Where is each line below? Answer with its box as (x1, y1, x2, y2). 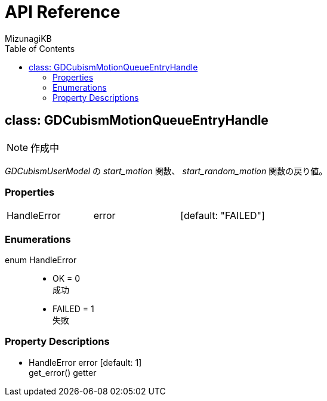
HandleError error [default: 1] (29, 357, 142, 368)
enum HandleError (5, 255, 77, 266)
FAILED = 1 (53, 304, 94, 314)
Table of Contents (5, 43, 75, 54)
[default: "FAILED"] (180, 209, 265, 222)
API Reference (5, 2, 121, 22)
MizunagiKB (5, 33, 52, 44)
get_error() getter (29, 367, 97, 378)
